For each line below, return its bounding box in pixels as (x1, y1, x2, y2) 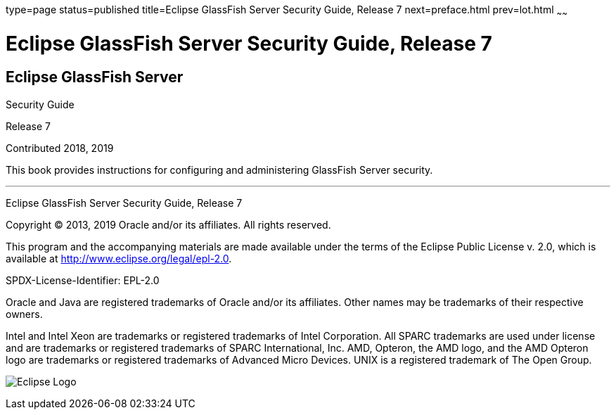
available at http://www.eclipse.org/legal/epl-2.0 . (6, 252, 232, 264)
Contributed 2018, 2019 (6, 141, 114, 154)
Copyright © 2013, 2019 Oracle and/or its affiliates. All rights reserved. (6, 218, 331, 231)
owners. (6, 307, 43, 320)
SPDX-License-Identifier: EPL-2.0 (6, 274, 160, 286)
